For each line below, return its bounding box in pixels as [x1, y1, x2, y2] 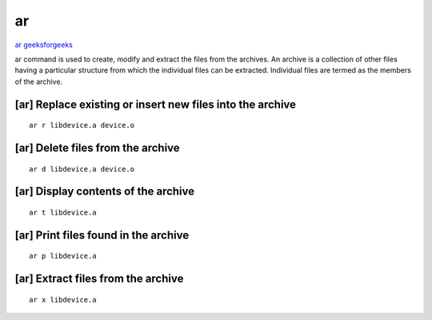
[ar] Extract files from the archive [14, 272, 184, 286]
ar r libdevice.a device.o [29, 120, 135, 130]
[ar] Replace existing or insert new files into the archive [14, 97, 296, 111]
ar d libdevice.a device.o [29, 164, 135, 173]
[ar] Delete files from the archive [14, 140, 180, 155]
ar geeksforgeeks [14, 40, 74, 49]
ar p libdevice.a [29, 251, 97, 261]
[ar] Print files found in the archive [14, 228, 190, 242]
